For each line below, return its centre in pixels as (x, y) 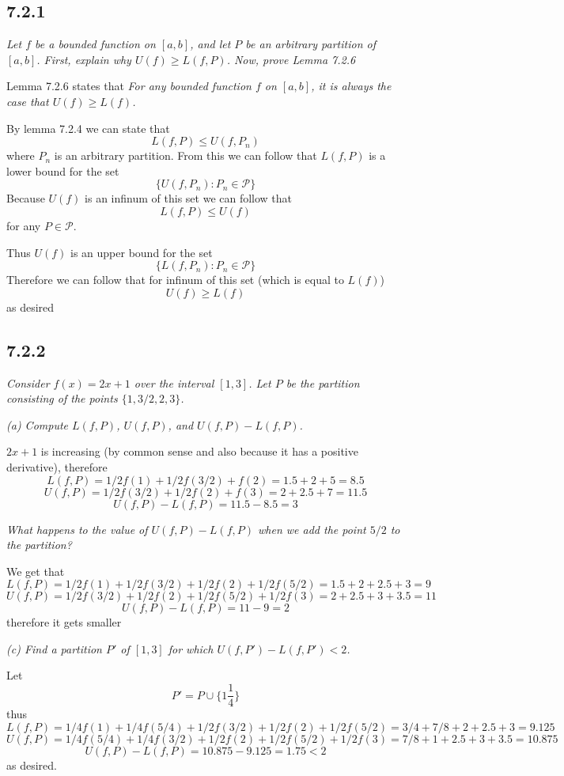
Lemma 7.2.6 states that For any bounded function (129, 86)
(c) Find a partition (54, 648)
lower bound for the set (63, 170)
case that (28, 101)
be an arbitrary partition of (310, 44)
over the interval (174, 382)
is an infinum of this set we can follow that (189, 198)
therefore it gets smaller (64, 622)
